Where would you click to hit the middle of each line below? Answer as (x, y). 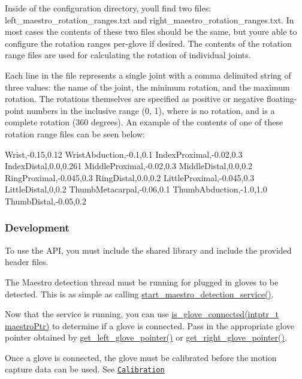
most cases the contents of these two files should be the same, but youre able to (151, 31)
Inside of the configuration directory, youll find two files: (108, 8)
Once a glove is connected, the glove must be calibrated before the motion (141, 357)
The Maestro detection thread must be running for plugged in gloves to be (142, 282)
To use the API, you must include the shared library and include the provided (148, 250)
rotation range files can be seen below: (75, 133)
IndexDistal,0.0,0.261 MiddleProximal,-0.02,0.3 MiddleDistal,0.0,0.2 (129, 166)
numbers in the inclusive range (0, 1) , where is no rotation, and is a (151, 110)
